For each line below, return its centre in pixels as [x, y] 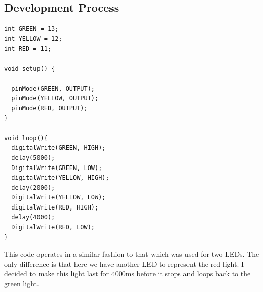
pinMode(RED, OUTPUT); [49, 108]
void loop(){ [26, 138]
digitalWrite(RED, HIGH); [55, 207]
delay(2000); [33, 187]
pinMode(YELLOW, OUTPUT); [55, 98]
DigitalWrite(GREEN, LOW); [57, 168]
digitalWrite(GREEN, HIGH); [59, 148]
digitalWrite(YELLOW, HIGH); [60, 178]
